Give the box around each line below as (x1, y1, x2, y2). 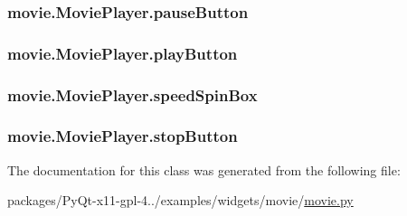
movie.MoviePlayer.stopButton (7, 125, 238, 147)
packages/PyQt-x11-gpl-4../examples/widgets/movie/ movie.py (7, 191, 354, 210)
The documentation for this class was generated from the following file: (7, 160, 401, 179)
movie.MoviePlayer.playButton (7, 42, 238, 64)
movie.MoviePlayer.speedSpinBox (7, 83, 258, 106)
